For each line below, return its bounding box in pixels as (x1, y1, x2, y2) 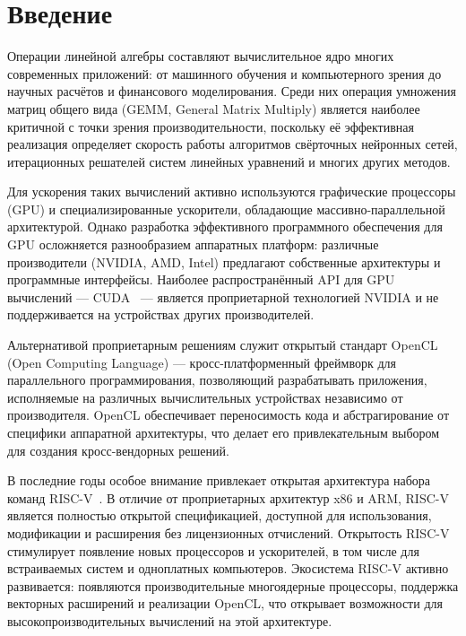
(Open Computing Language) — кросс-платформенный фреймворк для (7, 353, 396, 371)
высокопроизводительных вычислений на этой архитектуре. (7, 611, 332, 630)
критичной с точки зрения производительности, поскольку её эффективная (7, 117, 414, 135)
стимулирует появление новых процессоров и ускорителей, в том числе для (7, 541, 419, 560)
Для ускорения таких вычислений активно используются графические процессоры (7, 182, 456, 201)
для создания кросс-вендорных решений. (7, 440, 229, 459)
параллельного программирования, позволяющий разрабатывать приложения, (7, 370, 427, 389)
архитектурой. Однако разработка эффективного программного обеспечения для (7, 217, 443, 236)
